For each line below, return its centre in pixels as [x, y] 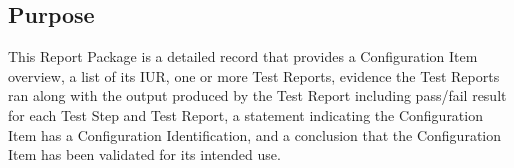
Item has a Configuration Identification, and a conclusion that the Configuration [255, 134]
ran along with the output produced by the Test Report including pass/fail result [257, 95]
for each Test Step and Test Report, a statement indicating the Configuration [245, 114]
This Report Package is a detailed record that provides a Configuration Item [243, 56]
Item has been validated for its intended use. [144, 154]
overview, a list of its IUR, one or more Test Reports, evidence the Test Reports [254, 75]
